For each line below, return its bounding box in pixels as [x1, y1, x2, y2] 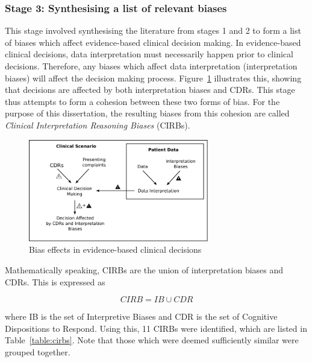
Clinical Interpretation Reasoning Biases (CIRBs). [5, 118, 190, 131]
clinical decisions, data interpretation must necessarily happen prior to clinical [5, 48, 293, 60]
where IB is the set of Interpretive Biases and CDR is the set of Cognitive [5, 310, 278, 323]
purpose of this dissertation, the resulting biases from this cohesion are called [5, 107, 290, 119]
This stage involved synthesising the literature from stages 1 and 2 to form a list [5, 24, 301, 37]
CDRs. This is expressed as [5, 275, 105, 288]
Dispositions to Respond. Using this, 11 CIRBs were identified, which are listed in [5, 322, 307, 334]
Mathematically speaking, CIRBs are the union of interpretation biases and [5, 263, 284, 276]
